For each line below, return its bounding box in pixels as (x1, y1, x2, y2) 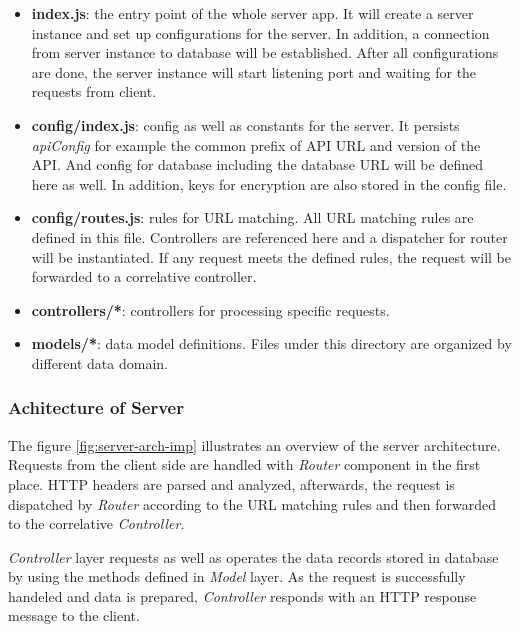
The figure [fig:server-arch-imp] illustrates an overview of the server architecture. (8, 434, 501, 455)
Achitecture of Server (8, 395, 184, 420)
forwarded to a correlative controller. (31, 266, 257, 287)
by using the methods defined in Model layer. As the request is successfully (8, 566, 466, 587)
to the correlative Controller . (8, 513, 185, 534)
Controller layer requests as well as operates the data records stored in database (8, 546, 499, 567)
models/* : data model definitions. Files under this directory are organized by (31, 333, 512, 354)
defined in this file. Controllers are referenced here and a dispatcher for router (31, 226, 508, 247)
